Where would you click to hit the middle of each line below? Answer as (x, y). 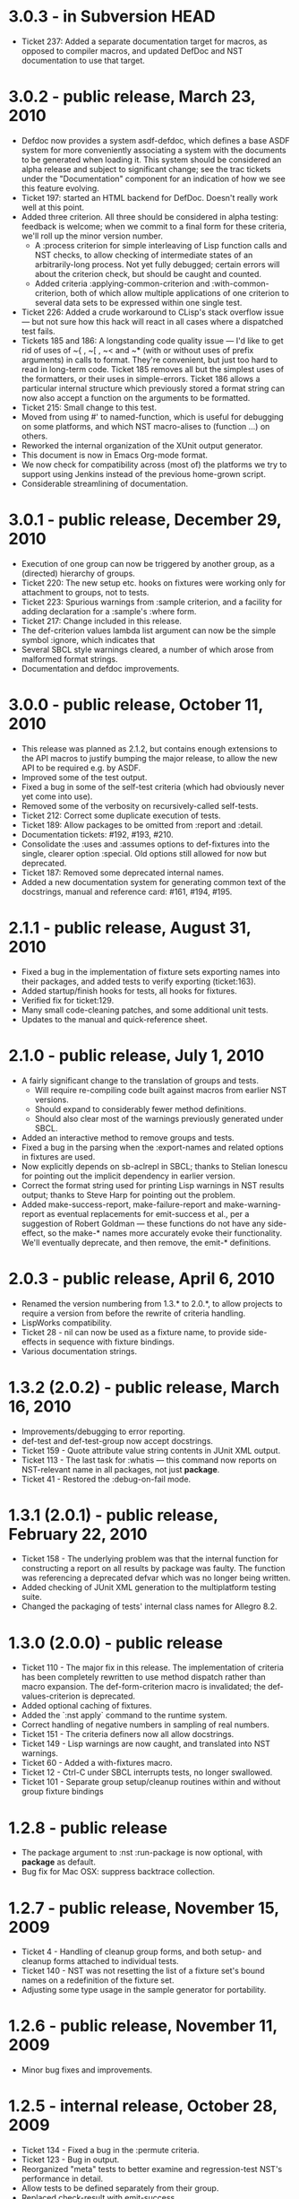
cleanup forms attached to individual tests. (100, 1961)
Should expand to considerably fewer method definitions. (141, 1108)
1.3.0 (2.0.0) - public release (115, 1643)
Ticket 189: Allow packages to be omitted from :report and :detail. (142, 825)
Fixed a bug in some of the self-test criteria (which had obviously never (153, 787)
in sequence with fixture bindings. (112, 1342)
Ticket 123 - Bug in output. (70, 2160)
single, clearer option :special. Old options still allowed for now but (144, 853)
